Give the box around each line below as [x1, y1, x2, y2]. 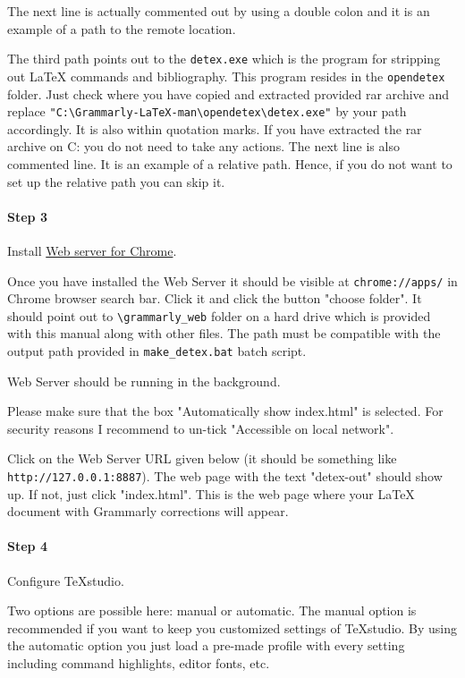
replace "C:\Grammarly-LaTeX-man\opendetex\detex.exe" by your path [7, 102, 407, 121]
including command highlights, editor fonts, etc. [7, 654, 270, 673]
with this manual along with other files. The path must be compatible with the [7, 324, 441, 343]
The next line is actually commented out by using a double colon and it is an [7, 2, 430, 20]
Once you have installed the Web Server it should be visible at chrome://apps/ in [7, 271, 458, 290]
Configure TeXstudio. [7, 571, 124, 589]
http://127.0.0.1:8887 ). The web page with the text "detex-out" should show [7, 467, 443, 486]
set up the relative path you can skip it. [7, 172, 225, 191]
